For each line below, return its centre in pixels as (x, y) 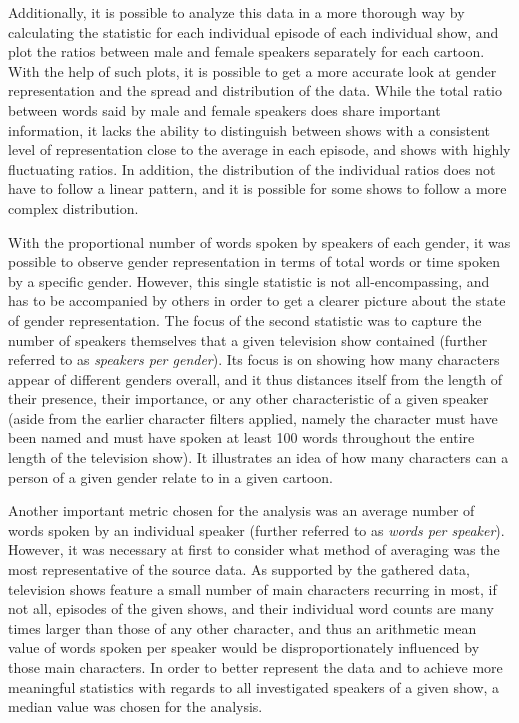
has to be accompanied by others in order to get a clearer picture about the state (257, 300)
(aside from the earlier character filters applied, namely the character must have (253, 417)
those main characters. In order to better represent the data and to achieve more (255, 667)
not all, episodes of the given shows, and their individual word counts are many (251, 608)
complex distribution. (73, 207)
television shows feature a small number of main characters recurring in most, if (252, 588)
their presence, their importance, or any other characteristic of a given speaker (248, 398)
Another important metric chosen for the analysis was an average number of (241, 510)
